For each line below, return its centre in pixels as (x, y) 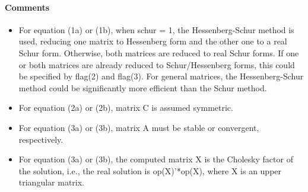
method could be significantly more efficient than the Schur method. (143, 87)
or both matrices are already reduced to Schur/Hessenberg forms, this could (157, 64)
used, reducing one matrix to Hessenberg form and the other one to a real (153, 41)
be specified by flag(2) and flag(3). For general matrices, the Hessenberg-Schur (161, 76)
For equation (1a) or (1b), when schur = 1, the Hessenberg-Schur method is (156, 29)
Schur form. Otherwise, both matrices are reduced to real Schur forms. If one (159, 52)
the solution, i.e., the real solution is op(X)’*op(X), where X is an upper (150, 170)
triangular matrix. (52, 182)
